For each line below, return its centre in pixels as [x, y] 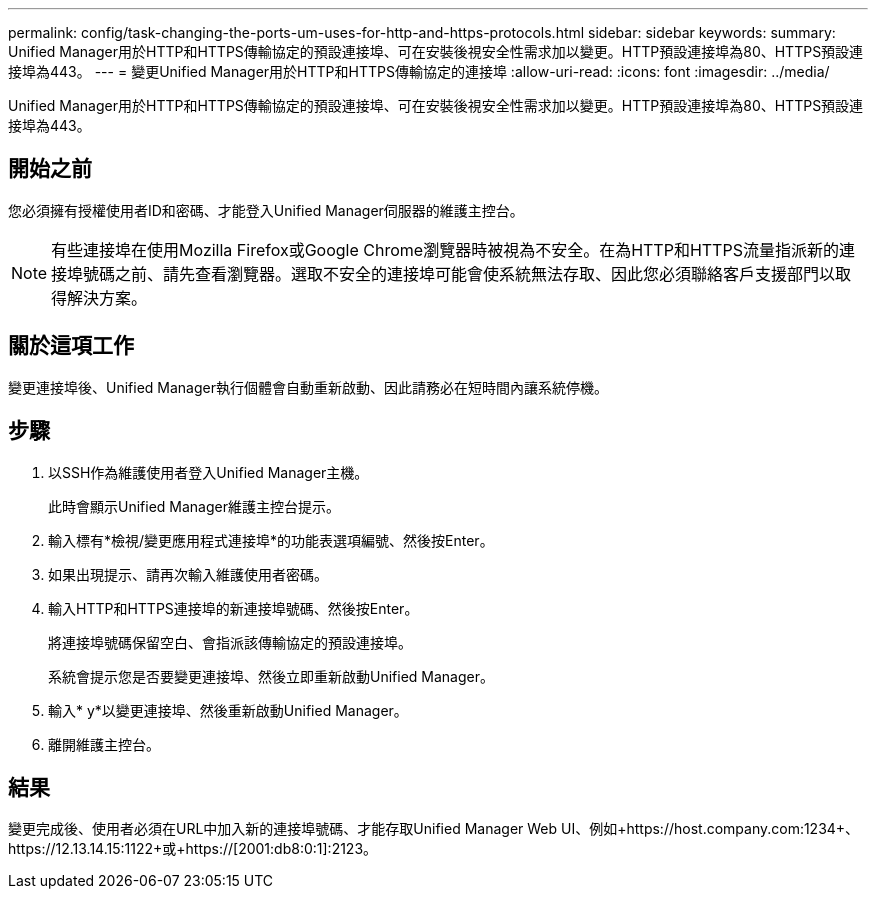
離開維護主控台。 [104, 744]
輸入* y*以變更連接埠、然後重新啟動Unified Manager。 [228, 710]
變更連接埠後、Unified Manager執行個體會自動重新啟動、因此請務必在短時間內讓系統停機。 [308, 387]
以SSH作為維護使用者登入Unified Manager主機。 [208, 472]
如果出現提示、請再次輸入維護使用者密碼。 [188, 574]
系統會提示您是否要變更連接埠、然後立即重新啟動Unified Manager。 [271, 676]
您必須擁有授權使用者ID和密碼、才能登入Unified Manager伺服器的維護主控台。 [266, 210]
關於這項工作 [71, 346]
